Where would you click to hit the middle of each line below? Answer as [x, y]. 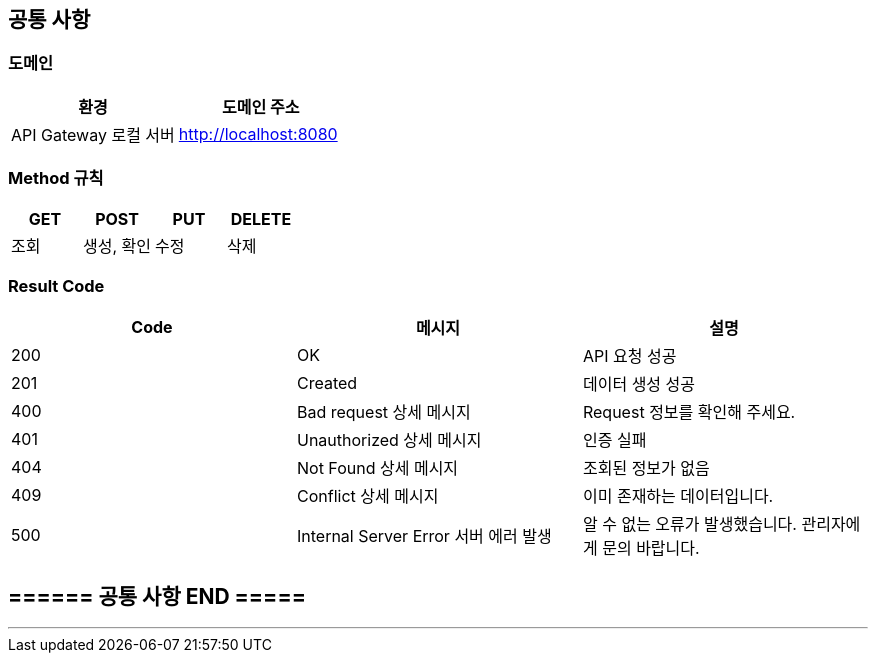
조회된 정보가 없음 [646, 468]
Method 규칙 [56, 178]
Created [327, 383]
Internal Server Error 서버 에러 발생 [424, 536]
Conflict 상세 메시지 [367, 496]
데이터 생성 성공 [639, 384]
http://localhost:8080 [258, 133]
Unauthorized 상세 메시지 [389, 440]
